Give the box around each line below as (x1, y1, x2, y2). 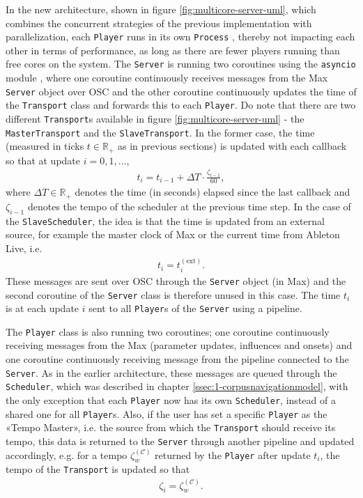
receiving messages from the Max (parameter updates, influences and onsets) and (6, 338, 353, 352)
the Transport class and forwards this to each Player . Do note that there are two (6, 98, 356, 112)
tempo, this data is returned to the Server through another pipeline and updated (6, 433, 355, 448)
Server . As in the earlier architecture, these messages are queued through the (6, 365, 337, 380)
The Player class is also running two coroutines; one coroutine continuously (6, 324, 330, 339)
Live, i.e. (6, 240, 43, 255)
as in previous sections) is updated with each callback (118, 139, 347, 153)
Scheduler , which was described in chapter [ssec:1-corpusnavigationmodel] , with (6, 379, 348, 394)
